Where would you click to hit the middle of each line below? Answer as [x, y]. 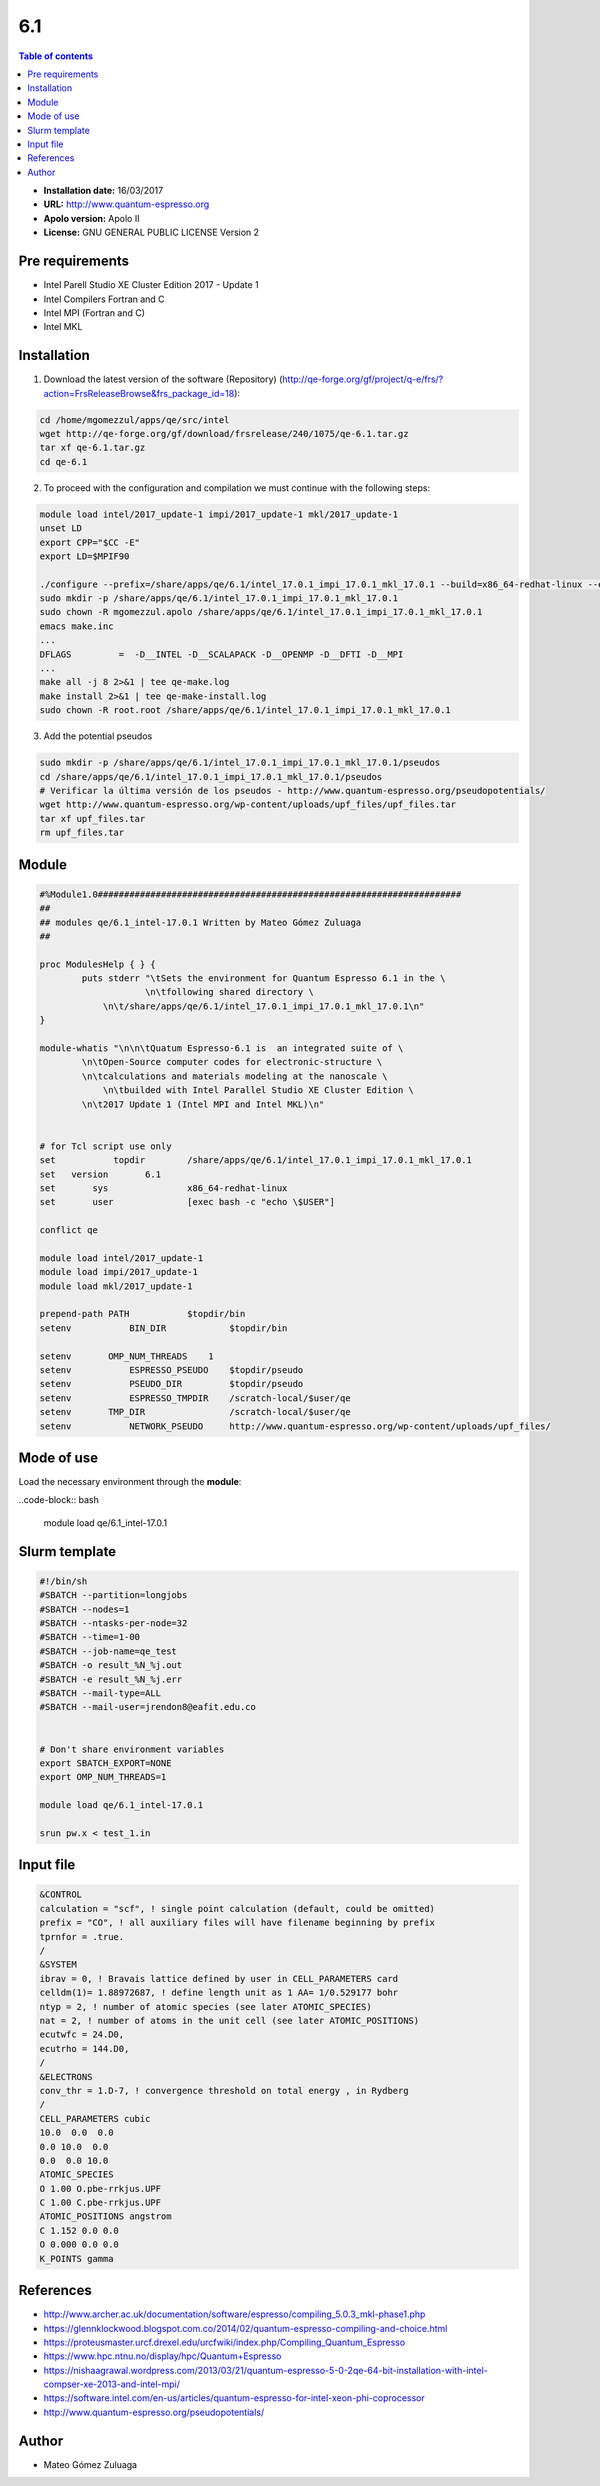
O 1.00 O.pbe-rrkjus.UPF [100, 2188]
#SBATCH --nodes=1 [84, 1609]
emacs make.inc [76, 626]
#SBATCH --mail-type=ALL [100, 1693]
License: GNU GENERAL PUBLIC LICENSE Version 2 [151, 232]
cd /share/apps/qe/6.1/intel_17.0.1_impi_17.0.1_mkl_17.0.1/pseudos [211, 776]
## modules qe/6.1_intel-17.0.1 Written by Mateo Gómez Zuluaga [200, 922]
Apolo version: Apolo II [91, 218]
